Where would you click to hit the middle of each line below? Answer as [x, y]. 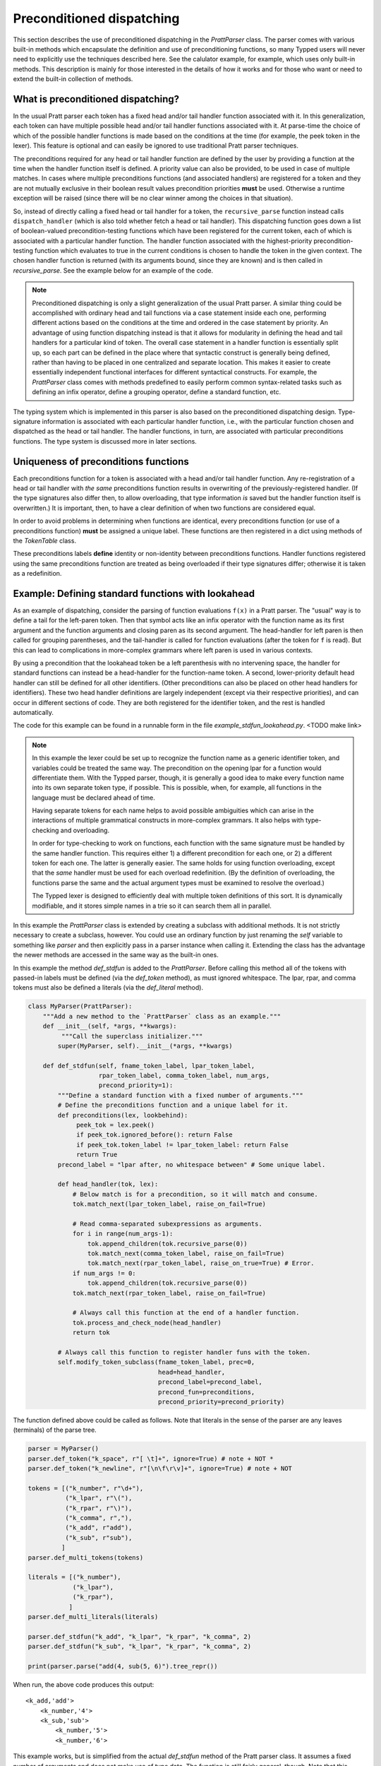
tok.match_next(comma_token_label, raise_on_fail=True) [186, 1254]
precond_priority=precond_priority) [221, 1401]
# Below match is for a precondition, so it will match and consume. [195, 1194]
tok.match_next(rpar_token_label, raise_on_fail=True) [169, 1293]
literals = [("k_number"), [74, 1577]
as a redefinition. [37, 574]
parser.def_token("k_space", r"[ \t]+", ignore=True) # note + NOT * [151, 1458]
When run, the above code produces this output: [84, 1684]
